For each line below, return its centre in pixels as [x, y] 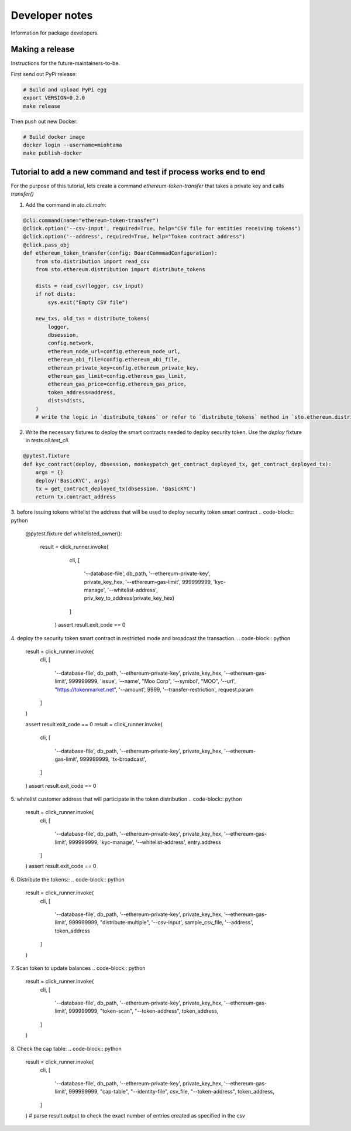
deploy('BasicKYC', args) [73, 481]
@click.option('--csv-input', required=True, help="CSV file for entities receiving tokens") [162, 229]
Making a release [43, 49]
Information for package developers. [55, 33]
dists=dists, [66, 401]
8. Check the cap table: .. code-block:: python [66, 1048]
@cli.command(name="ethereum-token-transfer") [91, 220]
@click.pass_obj [47, 245]
